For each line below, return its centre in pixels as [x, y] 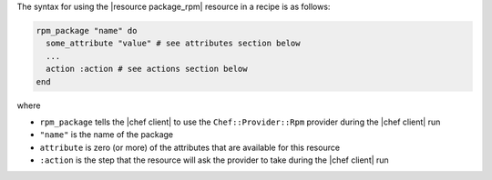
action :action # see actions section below [147, 69]
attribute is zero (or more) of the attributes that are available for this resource [190, 147]
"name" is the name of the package [107, 135]
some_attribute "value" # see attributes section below [173, 44]
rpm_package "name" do [87, 30]
